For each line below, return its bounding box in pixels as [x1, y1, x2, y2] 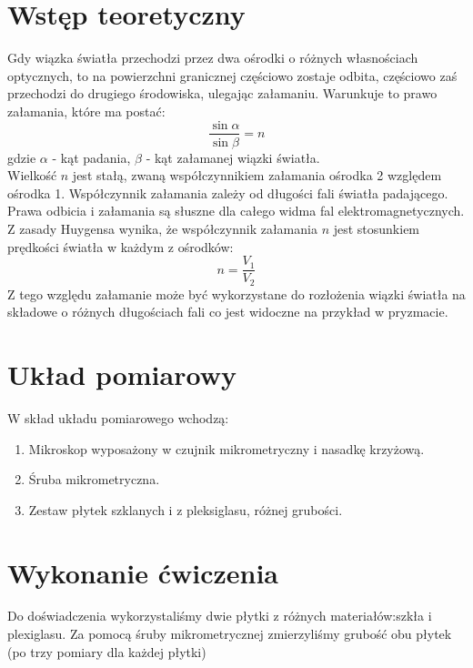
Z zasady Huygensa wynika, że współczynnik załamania [7, 218, 317, 238]
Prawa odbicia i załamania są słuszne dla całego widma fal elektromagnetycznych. [7, 201, 465, 220]
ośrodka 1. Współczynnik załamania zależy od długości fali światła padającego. [7, 183, 448, 202]
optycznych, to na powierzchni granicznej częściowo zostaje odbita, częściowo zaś [7, 66, 458, 85]
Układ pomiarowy [7, 356, 236, 393]
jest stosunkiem [333, 218, 420, 238]
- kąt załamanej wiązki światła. [146, 147, 320, 167]
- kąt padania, [52, 147, 131, 167]
